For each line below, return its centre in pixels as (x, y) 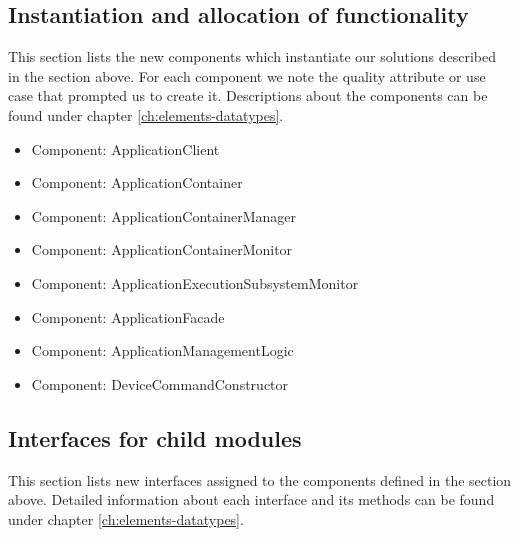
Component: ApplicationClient (125, 148)
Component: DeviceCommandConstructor (160, 383)
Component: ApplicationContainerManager (163, 215)
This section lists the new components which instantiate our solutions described (252, 56)
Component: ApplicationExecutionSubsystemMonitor (195, 282)
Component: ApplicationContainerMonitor (162, 249)
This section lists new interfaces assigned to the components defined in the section (260, 479)
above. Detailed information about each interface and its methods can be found (251, 499)
